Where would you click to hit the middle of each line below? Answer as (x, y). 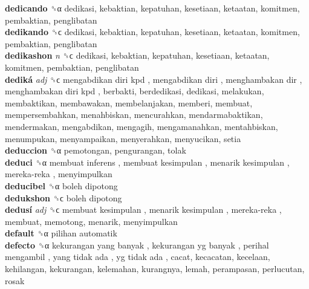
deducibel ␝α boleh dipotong (61, 185)
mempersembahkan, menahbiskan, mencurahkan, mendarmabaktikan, (134, 115)
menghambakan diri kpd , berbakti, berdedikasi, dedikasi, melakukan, (135, 91)
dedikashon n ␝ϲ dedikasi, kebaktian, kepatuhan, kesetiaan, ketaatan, (137, 55)
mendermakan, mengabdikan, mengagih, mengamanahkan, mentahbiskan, (141, 126)
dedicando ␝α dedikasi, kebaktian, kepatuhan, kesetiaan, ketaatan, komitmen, (152, 8)
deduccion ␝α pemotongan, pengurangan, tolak (96, 150)
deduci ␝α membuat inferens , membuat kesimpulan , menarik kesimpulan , (147, 162)
